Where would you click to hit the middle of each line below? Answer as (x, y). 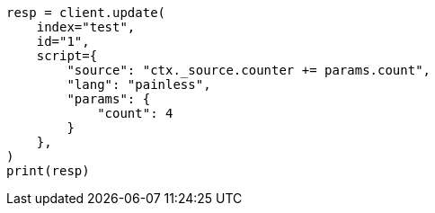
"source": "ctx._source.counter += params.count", (249, 70)
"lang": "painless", (139, 84)
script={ (67, 56)
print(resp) (48, 171)
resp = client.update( (86, 13)
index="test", (86, 27)
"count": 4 (135, 113)
